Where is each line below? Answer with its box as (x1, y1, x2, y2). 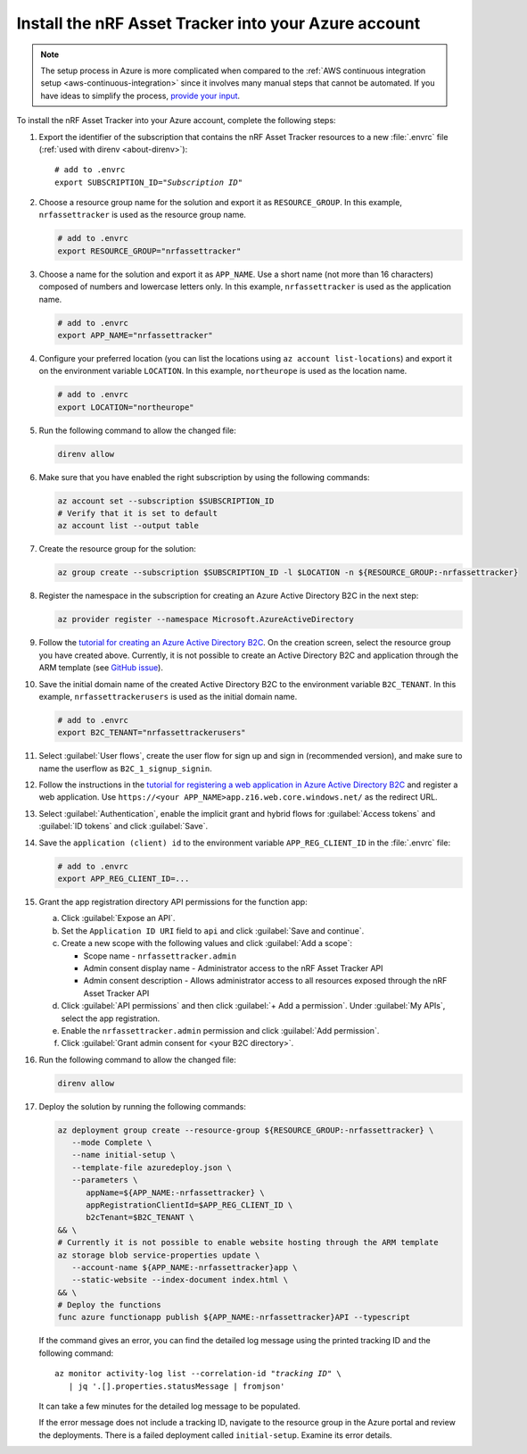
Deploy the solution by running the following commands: (38, 1101, 247, 1111)
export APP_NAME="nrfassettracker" (57, 330, 213, 340)
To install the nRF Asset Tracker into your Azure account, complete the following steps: (16, 115, 336, 126)
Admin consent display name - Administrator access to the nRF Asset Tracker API (83, 962, 383, 973)
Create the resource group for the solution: (38, 544, 196, 554)
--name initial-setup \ (71, 1150, 176, 1160)
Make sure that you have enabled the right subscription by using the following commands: (38, 471, 370, 482)
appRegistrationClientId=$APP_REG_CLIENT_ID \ (86, 1200, 293, 1209)
